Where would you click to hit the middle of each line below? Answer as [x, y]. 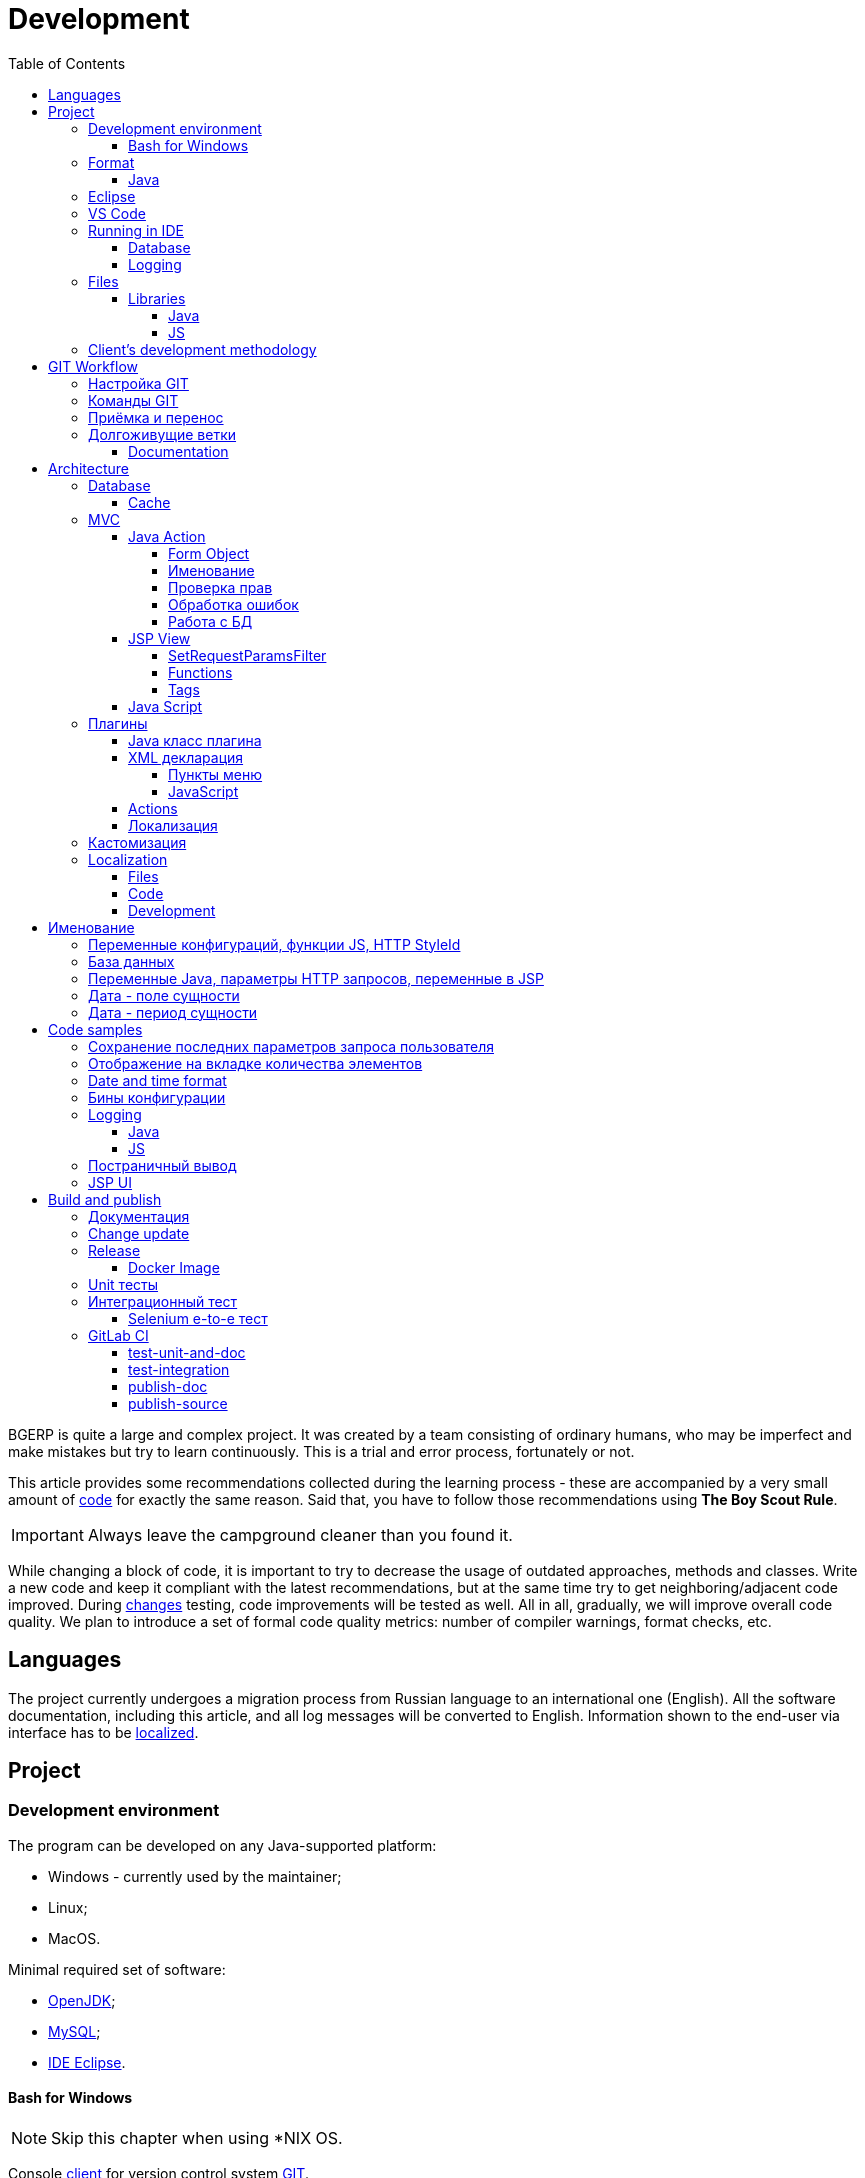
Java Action [167, 536]
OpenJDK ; [82, 2000]
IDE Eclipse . [87, 2062]
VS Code [117, 213]
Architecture [89, 468]
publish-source [178, 1403]
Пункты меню [215, 774]
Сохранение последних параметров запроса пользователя [291, 1046]
